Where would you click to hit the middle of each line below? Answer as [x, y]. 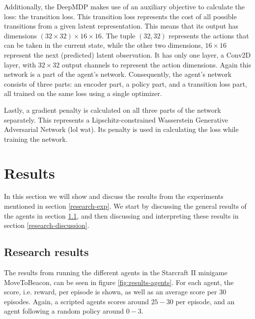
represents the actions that [209, 35]
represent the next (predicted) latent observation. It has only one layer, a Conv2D [127, 54]
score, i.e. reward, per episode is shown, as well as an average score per [111, 292]
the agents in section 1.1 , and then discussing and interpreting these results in [121, 215]
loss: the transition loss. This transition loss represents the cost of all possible [120, 16]
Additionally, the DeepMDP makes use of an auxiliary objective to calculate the [125, 6]
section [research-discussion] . [47, 225]
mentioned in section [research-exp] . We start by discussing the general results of [125, 206]
